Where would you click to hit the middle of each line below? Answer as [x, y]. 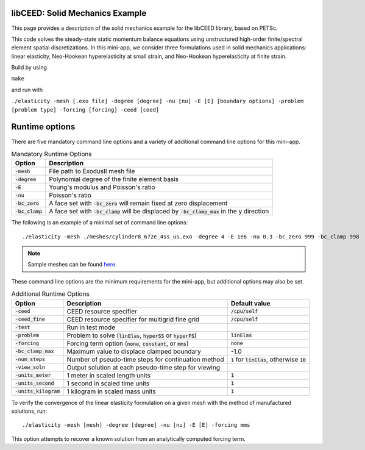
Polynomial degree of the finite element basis [114, 179]
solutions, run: [29, 411]
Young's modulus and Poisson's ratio [102, 187]
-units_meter [33, 375]
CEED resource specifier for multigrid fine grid [133, 319]
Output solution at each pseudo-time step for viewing [144, 367]
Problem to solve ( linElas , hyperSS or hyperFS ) [132, 335]
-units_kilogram [37, 391]
